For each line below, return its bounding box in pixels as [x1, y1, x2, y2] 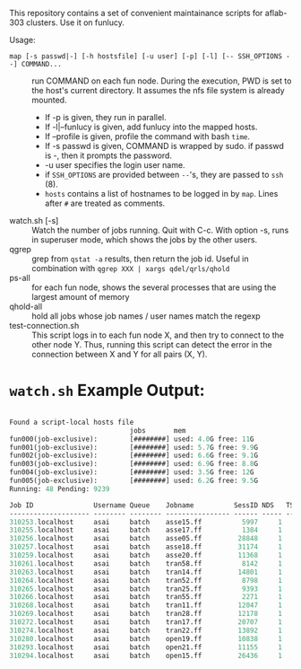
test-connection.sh [9, 321, 80, 330]
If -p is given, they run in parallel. [44, 112, 168, 122]
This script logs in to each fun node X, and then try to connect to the [31, 330, 285, 340]
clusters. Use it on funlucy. [26, 17, 125, 28]
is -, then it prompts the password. [44, 150, 173, 161]
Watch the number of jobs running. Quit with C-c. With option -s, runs [31, 224, 289, 235]
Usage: [9, 35, 36, 45]
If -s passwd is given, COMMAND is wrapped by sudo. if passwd [44, 141, 285, 151]
